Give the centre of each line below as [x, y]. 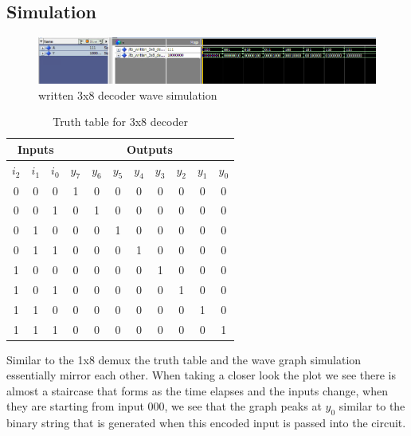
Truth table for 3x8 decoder [120, 122]
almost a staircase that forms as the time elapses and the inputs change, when [197, 390]
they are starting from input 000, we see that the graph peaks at [164, 406]
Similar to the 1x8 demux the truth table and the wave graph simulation [184, 359]
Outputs [149, 149]
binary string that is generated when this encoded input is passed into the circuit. [206, 423]
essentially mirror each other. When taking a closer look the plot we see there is [202, 375]
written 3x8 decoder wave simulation [128, 94]
